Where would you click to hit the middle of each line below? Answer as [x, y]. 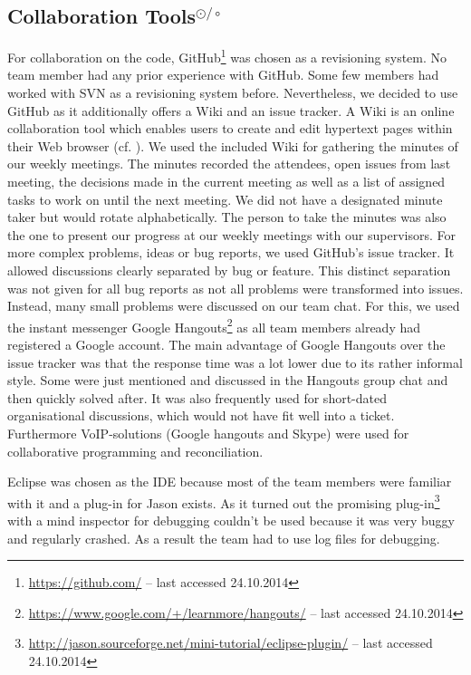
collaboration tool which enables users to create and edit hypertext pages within [230, 128]
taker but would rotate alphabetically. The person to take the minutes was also [227, 217]
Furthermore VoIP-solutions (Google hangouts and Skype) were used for [208, 433]
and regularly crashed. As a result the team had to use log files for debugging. [224, 538]
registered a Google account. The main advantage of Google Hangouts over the [226, 345]
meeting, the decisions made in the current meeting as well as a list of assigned [226, 182]
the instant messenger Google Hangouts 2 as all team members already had [214, 325]
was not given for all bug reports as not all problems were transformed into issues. [235, 288]
